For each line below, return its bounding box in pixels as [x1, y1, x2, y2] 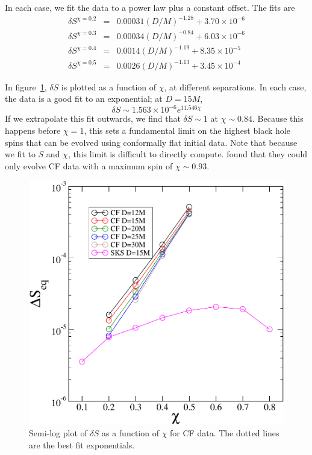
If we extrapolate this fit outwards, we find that [5, 112, 181, 125]
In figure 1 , [5, 80, 47, 93]
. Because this [252, 112, 304, 125]
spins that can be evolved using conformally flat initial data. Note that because [5, 136, 298, 148]
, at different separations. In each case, [164, 80, 307, 93]
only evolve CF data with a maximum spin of [5, 159, 173, 172]
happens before [5, 124, 61, 136]
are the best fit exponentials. [29, 438, 135, 451]
